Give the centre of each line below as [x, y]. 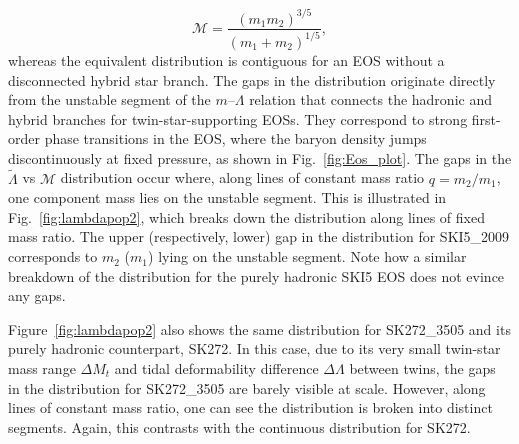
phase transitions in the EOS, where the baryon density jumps [235, 138]
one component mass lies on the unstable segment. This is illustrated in [227, 197]
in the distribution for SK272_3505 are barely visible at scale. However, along [247, 387]
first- [486, 118]
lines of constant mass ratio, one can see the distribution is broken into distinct [250, 407]
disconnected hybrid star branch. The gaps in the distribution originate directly [252, 79]
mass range [42, 368]
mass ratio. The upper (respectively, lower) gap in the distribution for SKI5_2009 [259, 236]
